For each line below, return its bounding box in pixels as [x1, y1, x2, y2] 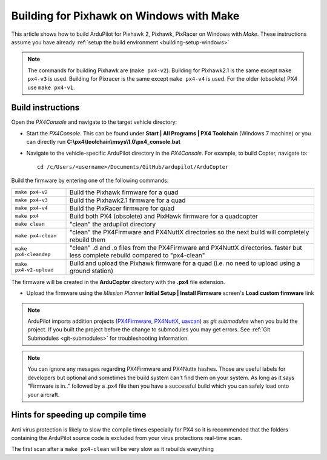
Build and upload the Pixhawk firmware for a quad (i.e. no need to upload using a [69, 259, 300, 267]
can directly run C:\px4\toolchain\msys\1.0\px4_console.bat [26, 138, 181, 146]
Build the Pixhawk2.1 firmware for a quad [69, 196, 186, 205]
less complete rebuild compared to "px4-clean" [69, 251, 205, 259]
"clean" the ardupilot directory [69, 220, 156, 228]
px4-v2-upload [15, 266, 54, 273]
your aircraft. [27, 391, 60, 398]
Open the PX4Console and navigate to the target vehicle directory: [11, 118, 177, 126]
